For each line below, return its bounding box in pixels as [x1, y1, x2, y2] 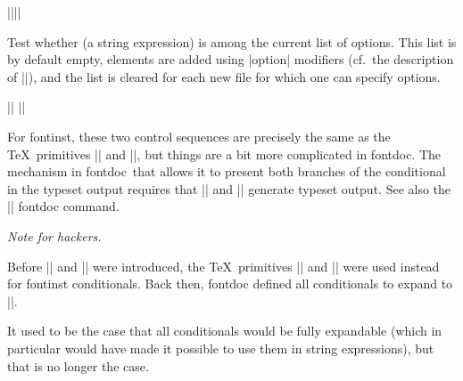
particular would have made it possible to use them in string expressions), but [7, 338, 434, 357]
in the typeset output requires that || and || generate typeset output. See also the [7, 179, 451, 198]
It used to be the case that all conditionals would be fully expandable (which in [7, 321, 442, 340]
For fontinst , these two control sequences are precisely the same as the [7, 126, 391, 145]
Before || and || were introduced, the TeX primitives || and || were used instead [7, 256, 440, 275]
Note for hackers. [7, 226, 102, 245]
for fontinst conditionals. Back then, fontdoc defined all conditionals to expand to [7, 274, 453, 293]
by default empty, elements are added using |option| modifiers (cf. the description [7, 50, 454, 69]
